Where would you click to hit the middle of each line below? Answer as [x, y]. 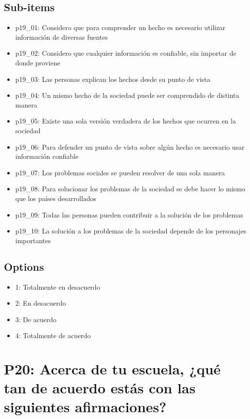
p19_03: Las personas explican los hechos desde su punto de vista [113, 79]
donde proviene [38, 62]
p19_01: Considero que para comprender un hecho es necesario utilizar [120, 27]
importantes [33, 240]
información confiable [47, 156]
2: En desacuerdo [41, 303]
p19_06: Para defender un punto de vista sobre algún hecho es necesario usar [130, 147]
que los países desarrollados [56, 198]
